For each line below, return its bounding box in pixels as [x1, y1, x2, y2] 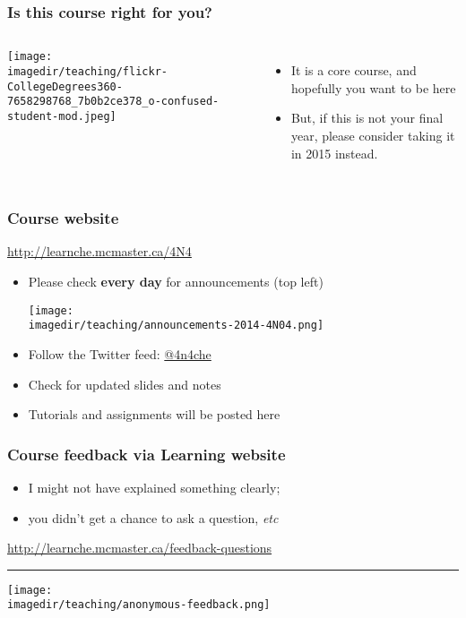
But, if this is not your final [290, 108, 444, 127]
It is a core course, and [290, 61, 417, 80]
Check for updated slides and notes [28, 374, 221, 393]
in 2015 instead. [290, 143, 378, 162]
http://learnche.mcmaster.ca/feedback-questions [7, 538, 272, 557]
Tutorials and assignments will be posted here [28, 405, 280, 424]
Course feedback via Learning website [7, 442, 286, 465]
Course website [7, 207, 119, 229]
